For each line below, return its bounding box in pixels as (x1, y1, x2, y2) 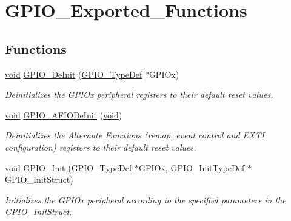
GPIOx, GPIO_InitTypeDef (138, 161, 245, 174)
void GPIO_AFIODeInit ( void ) (5, 108, 122, 121)
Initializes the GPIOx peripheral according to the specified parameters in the (5, 193, 286, 206)
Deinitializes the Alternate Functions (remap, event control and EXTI (5, 129, 264, 141)
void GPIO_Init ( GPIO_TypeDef (5, 161, 132, 174)
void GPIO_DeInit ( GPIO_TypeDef (5, 67, 142, 80)
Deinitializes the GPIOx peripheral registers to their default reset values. (5, 88, 273, 101)
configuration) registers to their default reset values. (5, 140, 196, 153)
